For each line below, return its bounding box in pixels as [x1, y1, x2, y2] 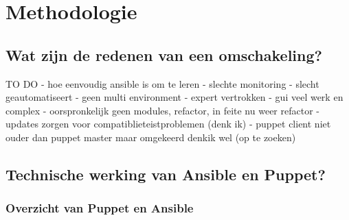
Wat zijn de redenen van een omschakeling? [5, 44, 322, 65]
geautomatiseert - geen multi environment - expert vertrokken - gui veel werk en [5, 90, 344, 104]
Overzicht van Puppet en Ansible [5, 199, 194, 217]
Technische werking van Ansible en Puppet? [5, 163, 326, 184]
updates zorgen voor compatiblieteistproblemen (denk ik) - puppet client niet [5, 117, 331, 131]
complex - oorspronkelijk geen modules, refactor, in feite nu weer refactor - [5, 103, 319, 117]
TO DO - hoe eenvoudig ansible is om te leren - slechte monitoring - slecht [5, 76, 319, 90]
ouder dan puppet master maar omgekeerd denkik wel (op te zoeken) [5, 130, 296, 144]
